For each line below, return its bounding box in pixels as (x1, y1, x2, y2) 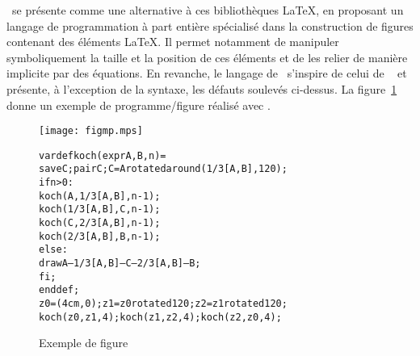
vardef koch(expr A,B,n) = (39, 149, 166, 161)
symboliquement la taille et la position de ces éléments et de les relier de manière (6, 48, 408, 65)
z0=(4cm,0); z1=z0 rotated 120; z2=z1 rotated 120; (39, 298, 288, 310)
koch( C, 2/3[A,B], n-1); (39, 217, 161, 229)
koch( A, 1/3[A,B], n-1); (39, 190, 161, 202)
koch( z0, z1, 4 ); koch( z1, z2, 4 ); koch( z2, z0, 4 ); (39, 311, 282, 323)
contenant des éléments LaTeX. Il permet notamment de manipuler (6, 33, 339, 50)
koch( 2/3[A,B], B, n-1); (39, 230, 161, 242)
